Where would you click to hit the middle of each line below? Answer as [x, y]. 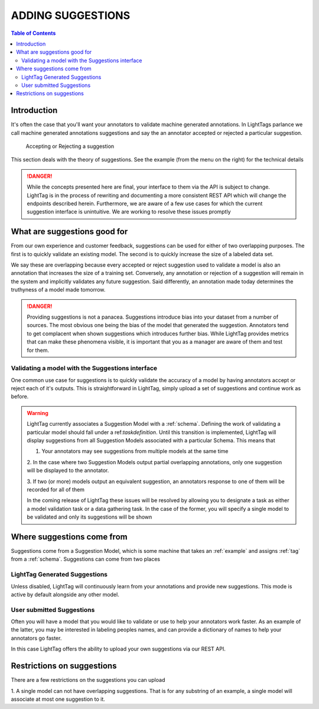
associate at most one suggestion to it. [58, 699]
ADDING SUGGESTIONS [70, 15]
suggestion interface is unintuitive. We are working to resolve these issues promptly [129, 212]
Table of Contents [33, 33]
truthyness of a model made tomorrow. [58, 290]
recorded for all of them [56, 489]
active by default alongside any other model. [65, 594]
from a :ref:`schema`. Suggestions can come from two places [86, 559]
